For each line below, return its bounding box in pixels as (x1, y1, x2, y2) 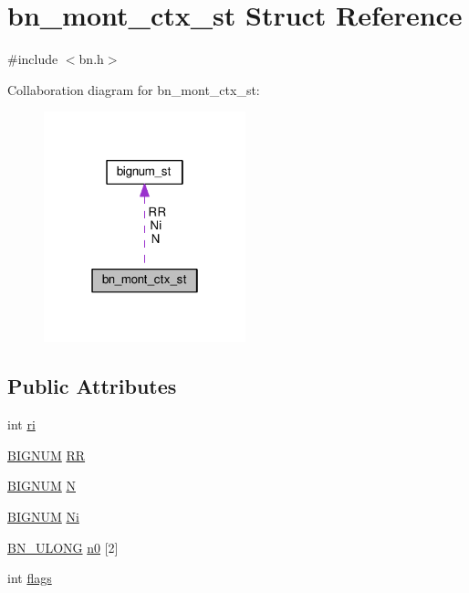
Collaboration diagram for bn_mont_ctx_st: (7, 79, 260, 99)
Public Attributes (7, 372, 177, 400)
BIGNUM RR (7, 445, 86, 464)
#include (7, 49, 58, 69)
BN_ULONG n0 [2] (7, 537, 119, 556)
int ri (7, 415, 36, 434)
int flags (7, 568, 52, 588)
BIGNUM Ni (7, 506, 79, 525)
